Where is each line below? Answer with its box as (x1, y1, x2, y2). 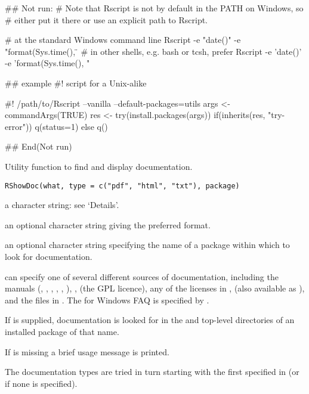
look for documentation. (5, 250, 92, 262)
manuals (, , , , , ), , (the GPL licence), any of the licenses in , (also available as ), (5, 282, 305, 294)
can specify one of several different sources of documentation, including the (5, 270, 279, 283)
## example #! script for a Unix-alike (5, 76, 147, 89)
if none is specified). (5, 377, 78, 389)
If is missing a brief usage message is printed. (5, 345, 169, 358)
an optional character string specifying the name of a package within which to (5, 238, 290, 251)
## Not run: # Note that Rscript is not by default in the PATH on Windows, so (5, 2, 304, 14)
